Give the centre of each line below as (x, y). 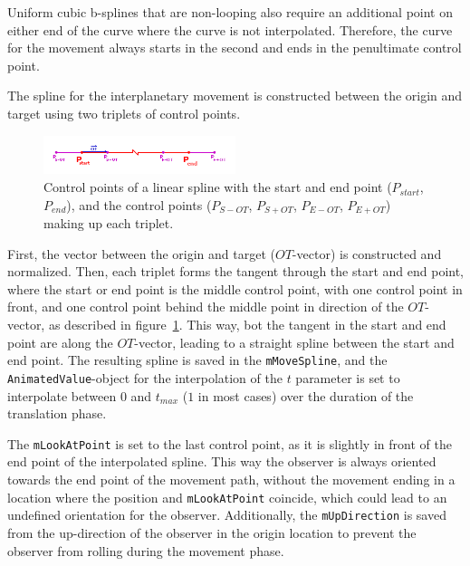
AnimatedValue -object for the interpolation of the (145, 377)
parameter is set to (348, 377)
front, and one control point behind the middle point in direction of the (206, 307)
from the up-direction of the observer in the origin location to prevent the (212, 532)
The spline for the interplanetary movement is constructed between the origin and (235, 96)
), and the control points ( (139, 204)
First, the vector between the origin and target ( (141, 253)
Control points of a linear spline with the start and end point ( (218, 187)
